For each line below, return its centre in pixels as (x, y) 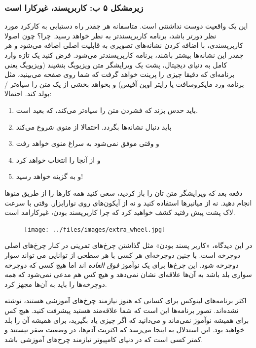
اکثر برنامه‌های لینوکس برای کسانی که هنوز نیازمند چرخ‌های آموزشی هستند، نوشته (126, 300)
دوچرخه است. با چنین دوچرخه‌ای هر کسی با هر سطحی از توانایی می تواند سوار (122, 255)
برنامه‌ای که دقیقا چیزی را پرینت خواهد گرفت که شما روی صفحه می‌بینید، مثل (120, 74)
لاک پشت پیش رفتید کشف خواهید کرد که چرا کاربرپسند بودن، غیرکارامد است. (120, 212)
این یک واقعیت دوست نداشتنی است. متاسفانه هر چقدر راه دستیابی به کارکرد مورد (126, 26)
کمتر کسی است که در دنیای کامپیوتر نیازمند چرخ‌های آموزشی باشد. (104, 339)
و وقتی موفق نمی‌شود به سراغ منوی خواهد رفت (88, 143)
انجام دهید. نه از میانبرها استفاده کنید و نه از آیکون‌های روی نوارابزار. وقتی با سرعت (128, 202)
